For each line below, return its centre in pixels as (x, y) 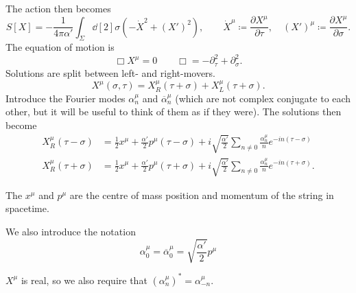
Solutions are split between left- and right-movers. (111, 72)
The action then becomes (58, 8)
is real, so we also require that (84, 280)
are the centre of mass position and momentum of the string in (202, 195)
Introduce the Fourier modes (66, 98)
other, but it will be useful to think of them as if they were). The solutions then (174, 112)
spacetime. (27, 208)
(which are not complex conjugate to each (263, 98)
